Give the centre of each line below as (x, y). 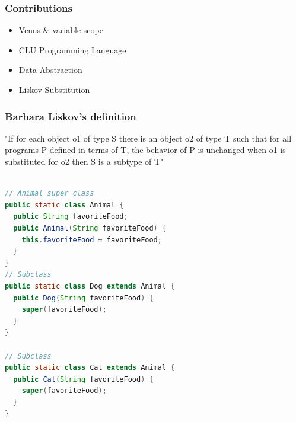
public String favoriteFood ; (71, 217)
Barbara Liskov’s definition (71, 116)
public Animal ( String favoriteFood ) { (90, 228)
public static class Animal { (64, 205)
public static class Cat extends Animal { (90, 368)
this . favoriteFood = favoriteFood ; (92, 240)
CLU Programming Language (72, 49)
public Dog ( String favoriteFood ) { (83, 298)
